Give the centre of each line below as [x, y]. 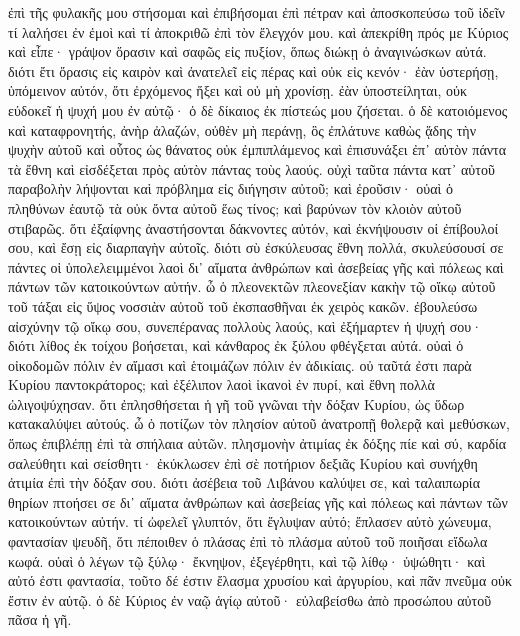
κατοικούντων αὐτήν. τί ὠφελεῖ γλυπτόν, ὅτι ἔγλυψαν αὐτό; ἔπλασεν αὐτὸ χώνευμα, [250, 521]
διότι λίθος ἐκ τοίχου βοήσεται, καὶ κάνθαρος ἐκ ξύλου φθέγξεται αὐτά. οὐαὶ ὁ [236, 345]
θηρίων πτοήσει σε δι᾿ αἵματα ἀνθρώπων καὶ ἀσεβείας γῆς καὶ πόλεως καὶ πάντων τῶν [258, 501]
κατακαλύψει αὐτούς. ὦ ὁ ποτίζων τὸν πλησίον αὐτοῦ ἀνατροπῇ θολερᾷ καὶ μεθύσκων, [259, 423]
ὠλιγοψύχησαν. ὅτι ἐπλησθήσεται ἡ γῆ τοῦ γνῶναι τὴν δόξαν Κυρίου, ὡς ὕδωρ [236, 403]
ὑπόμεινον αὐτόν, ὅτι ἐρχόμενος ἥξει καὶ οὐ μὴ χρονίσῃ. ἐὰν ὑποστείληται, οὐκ [237, 90]
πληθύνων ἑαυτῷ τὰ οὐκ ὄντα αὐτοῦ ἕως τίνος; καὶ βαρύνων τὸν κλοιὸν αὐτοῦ [235, 207]
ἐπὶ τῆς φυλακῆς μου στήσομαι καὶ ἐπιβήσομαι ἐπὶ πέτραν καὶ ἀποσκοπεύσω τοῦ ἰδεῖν [256, 12]
